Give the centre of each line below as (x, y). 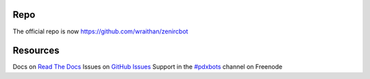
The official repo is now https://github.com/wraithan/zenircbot (100, 31)
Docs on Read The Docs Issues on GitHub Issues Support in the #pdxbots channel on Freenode (148, 67)
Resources (36, 51)
